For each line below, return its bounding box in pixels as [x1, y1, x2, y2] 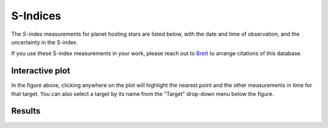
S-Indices [11, 9, 61, 22]
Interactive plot [11, 66, 70, 76]
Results [11, 106, 41, 116]
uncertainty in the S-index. [11, 38, 78, 45]
